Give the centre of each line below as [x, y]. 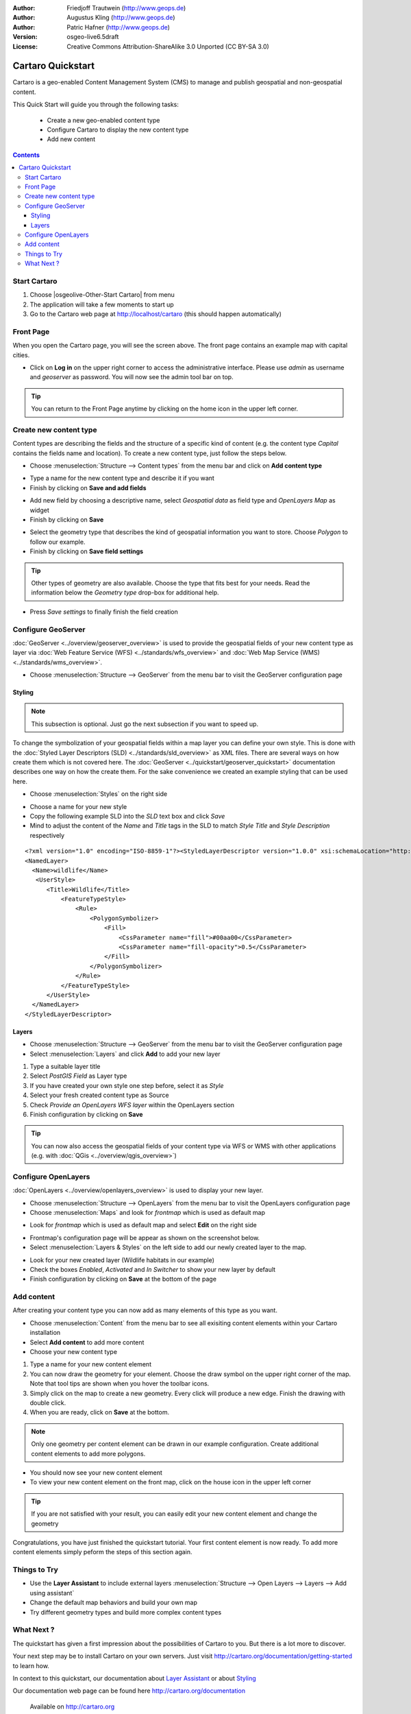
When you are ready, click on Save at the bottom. [100, 1412]
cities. [21, 355]
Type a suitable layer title [65, 1066]
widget [39, 510]
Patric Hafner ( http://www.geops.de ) [119, 27]
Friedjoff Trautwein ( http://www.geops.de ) [126, 8]
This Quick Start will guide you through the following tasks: [96, 105]
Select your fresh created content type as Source [99, 1095]
